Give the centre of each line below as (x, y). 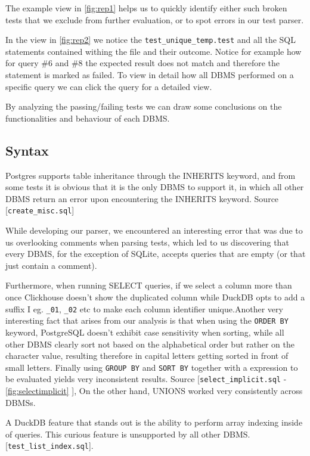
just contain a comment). (51, 265)
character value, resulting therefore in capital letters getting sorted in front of (147, 356)
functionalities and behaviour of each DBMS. (88, 118)
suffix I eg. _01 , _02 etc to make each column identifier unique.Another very (144, 308)
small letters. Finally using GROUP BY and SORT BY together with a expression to (152, 367)
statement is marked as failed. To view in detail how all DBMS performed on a (150, 75)
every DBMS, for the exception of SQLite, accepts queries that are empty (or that (156, 254)
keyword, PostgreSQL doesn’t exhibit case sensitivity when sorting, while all (145, 332)
